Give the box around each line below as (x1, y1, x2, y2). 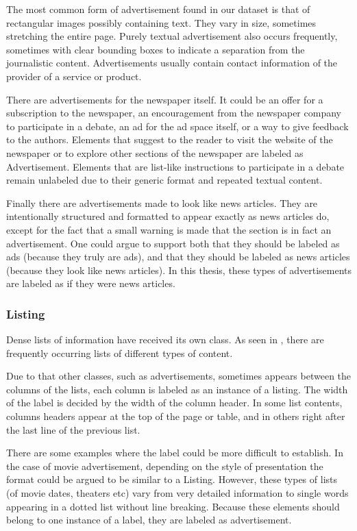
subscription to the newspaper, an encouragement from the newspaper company (6, 106, 341, 120)
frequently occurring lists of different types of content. (6, 345, 233, 360)
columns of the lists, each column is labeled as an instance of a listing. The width (6, 382, 348, 396)
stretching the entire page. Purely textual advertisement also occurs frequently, (6, 29, 338, 43)
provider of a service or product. (6, 69, 142, 83)
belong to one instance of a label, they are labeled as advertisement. (6, 513, 292, 527)
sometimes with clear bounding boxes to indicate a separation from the (6, 42, 305, 56)
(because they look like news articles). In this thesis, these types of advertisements (6, 262, 352, 277)
